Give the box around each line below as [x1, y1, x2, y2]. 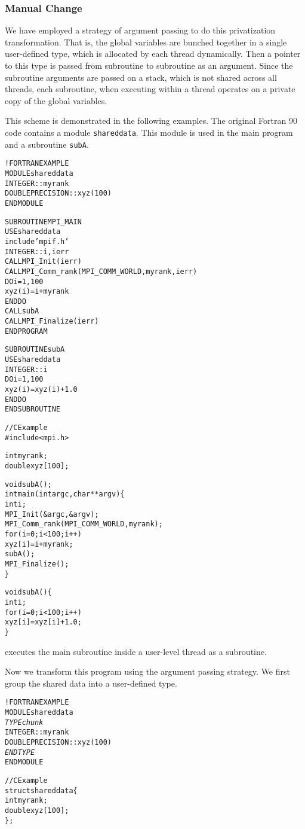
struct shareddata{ [5, 786, 78, 795]
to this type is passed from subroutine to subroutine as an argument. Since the [5, 59, 293, 71]
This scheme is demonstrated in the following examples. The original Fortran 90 [5, 114, 297, 127]
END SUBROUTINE [5, 405, 61, 414]
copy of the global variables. [5, 94, 107, 106]
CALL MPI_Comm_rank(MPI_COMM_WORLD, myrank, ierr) [5, 267, 198, 276]
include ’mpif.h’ [5, 237, 69, 246]
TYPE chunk [5, 718, 44, 727]
